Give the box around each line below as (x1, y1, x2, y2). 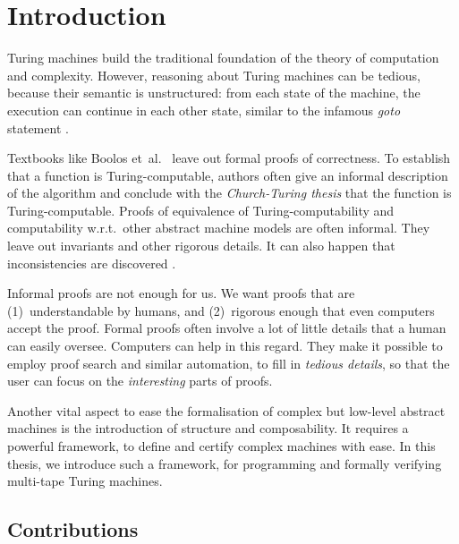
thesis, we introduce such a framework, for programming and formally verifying (7, 454, 442, 472)
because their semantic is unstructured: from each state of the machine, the (7, 83, 421, 102)
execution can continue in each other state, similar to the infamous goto (7, 100, 401, 119)
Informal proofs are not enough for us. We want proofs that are (7, 284, 355, 302)
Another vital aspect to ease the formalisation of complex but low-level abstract (7, 401, 446, 420)
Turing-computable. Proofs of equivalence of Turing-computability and (7, 200, 395, 219)
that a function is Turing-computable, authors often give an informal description (7, 166, 448, 184)
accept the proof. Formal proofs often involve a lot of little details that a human (7, 319, 446, 337)
